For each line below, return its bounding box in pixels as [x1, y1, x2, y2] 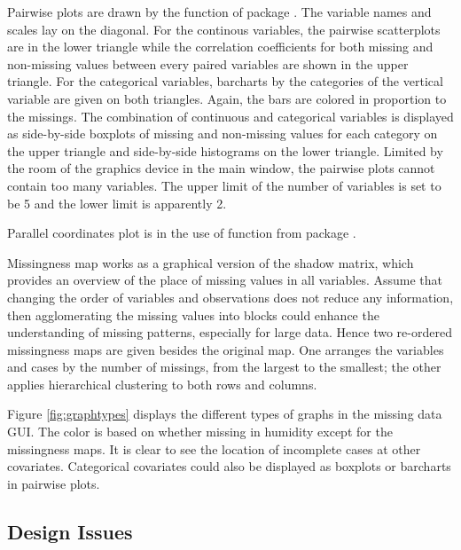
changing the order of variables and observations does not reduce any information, [7, 287, 454, 306]
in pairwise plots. [7, 474, 100, 492]
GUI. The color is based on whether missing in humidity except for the [7, 422, 393, 441]
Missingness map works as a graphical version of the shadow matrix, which [7, 253, 414, 271]
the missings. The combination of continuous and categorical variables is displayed [7, 106, 454, 125]
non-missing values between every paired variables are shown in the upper [7, 54, 409, 73]
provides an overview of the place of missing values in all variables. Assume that [7, 271, 443, 289]
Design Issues [7, 517, 133, 545]
